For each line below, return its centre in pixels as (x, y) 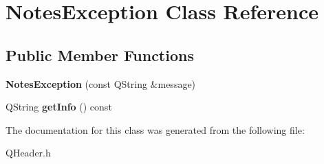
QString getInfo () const (59, 107)
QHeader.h (28, 153)
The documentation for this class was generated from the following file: (155, 129)
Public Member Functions (100, 55)
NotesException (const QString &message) (101, 83)
